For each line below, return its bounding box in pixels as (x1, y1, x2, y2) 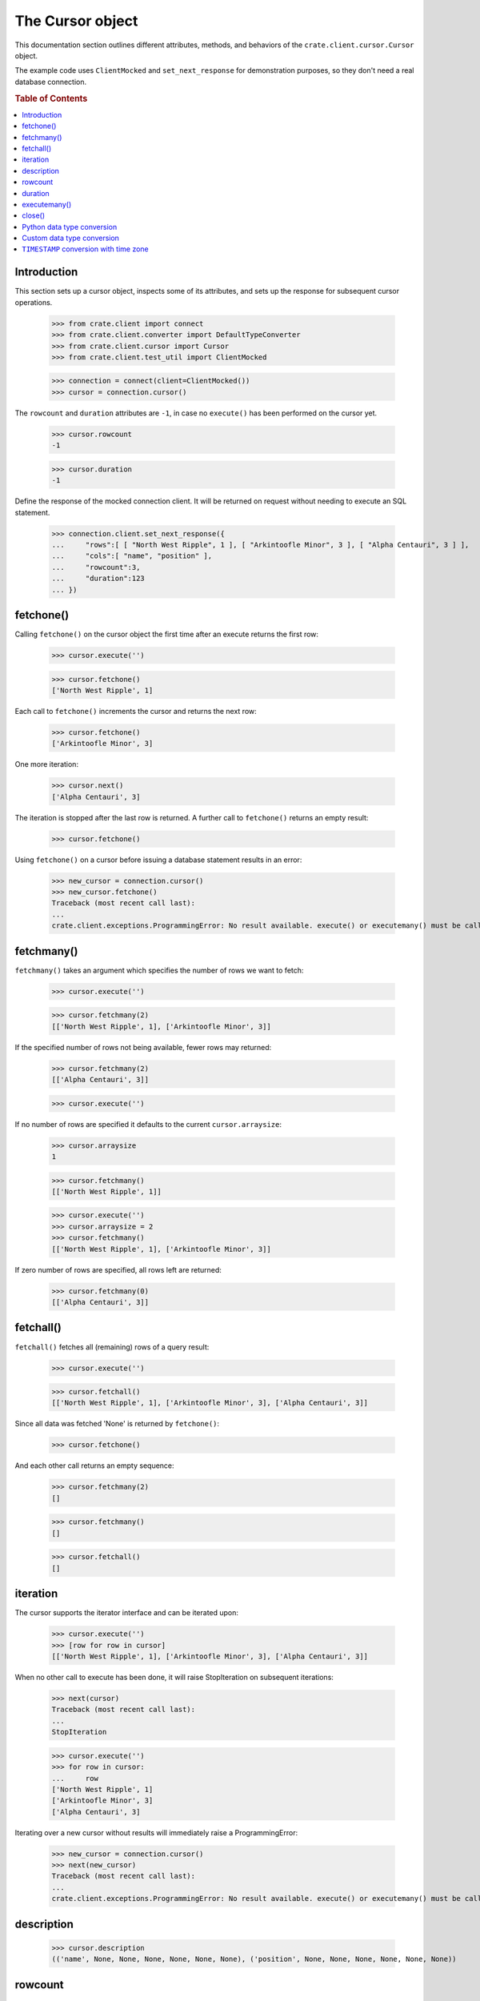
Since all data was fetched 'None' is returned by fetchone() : (14, 1419, 220, 1429)
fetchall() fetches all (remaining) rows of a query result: (14, 1341, 210, 1352)
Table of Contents (14, 93, 88, 104)
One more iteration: (14, 760, 79, 769)
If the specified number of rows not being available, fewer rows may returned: (14, 1042, 272, 1052)
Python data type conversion (22, 222, 118, 231)
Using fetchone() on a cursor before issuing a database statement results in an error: (14, 855, 302, 864)
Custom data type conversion (22, 233, 120, 243)
